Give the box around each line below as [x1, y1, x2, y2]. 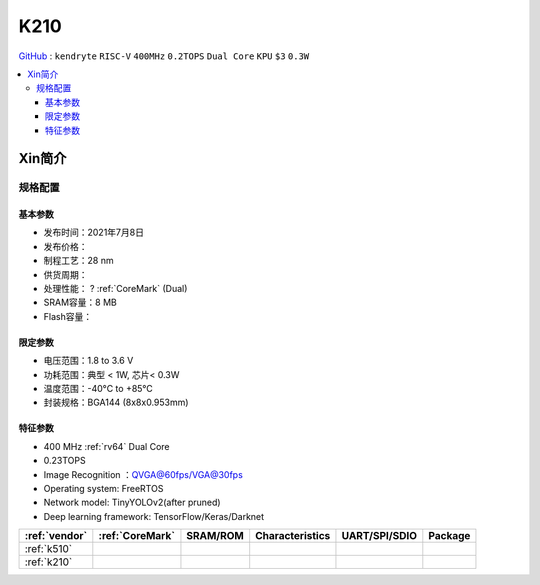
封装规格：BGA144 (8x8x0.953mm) [43, 396, 189, 409]
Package [428, 529, 471, 543]
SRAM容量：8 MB [43, 296, 117, 309]
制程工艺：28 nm [43, 255, 114, 267]
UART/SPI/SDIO [341, 529, 418, 543]
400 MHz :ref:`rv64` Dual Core [43, 440, 170, 452]
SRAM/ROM [186, 529, 245, 543]
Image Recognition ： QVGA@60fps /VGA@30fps [43, 468, 244, 480]
